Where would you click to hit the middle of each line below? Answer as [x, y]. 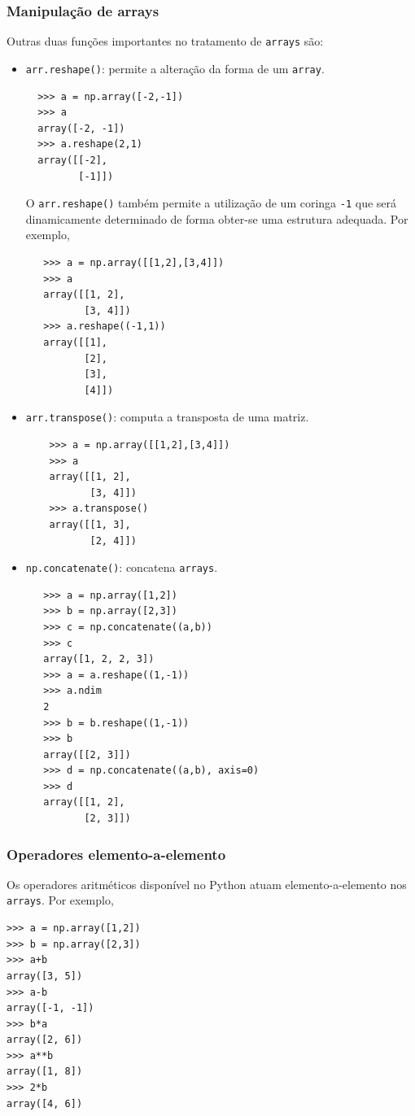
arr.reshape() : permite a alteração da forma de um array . [175, 68]
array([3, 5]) [45, 976]
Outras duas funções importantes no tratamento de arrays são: [165, 41]
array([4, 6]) [45, 1103]
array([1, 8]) [45, 1072]
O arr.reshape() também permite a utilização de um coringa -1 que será [211, 203]
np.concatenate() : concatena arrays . [122, 567]
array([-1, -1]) [50, 1008]
